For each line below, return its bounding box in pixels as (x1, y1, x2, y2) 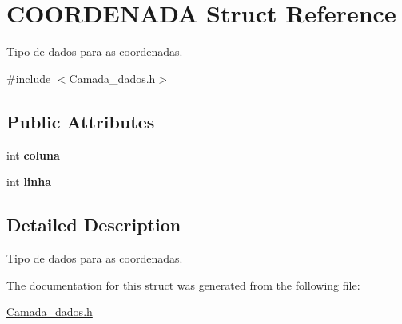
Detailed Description (6, 212, 181, 237)
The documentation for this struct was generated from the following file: (6, 276, 360, 293)
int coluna (6, 146, 60, 163)
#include (6, 69, 51, 86)
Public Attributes (6, 109, 155, 133)
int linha (6, 173, 52, 190)
